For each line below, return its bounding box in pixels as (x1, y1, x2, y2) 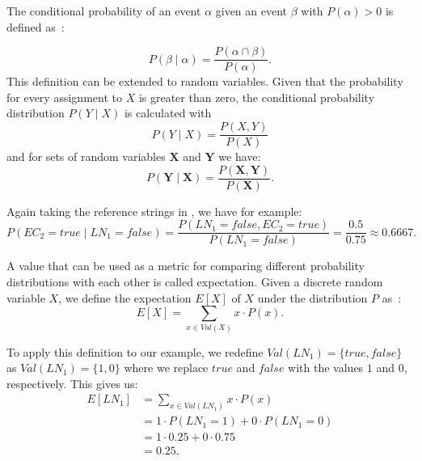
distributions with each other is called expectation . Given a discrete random (6, 273, 383, 290)
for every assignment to (6, 88, 122, 105)
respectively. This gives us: (6, 374, 138, 391)
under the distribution (257, 289, 368, 306)
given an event (215, 2, 288, 19)
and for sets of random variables (6, 148, 166, 165)
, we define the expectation (58, 289, 192, 306)
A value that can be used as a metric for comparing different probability (6, 257, 365, 274)
